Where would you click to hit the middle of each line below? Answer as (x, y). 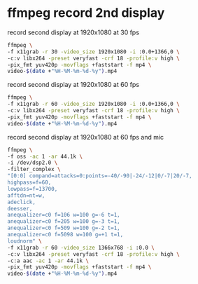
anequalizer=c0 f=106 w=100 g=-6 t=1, (64, 215)
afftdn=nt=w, (26, 195)
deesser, (20, 208)
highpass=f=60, (29, 183)
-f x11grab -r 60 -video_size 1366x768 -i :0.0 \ (81, 248)
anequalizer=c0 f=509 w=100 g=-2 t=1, (64, 228)
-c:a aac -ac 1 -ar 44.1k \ (48, 261)
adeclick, (22, 202)
